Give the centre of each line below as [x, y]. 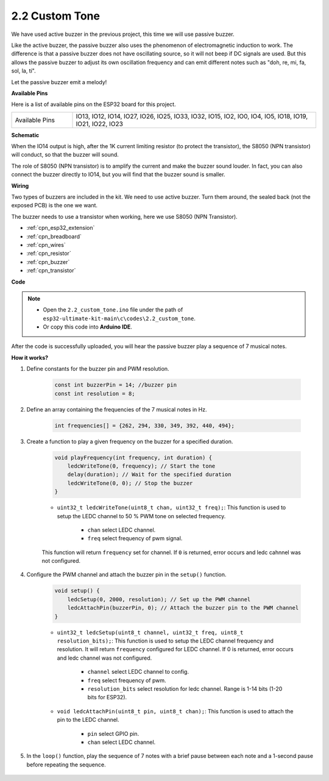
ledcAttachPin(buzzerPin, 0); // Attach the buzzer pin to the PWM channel [183, 608]
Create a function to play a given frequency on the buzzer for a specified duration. [130, 441]
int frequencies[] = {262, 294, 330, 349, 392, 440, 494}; [144, 426]
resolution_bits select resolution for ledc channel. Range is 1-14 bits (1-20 [185, 688]
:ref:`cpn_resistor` [49, 254]
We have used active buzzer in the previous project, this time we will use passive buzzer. [123, 34]
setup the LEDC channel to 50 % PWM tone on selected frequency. [141, 516]
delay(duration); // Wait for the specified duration [149, 475]
